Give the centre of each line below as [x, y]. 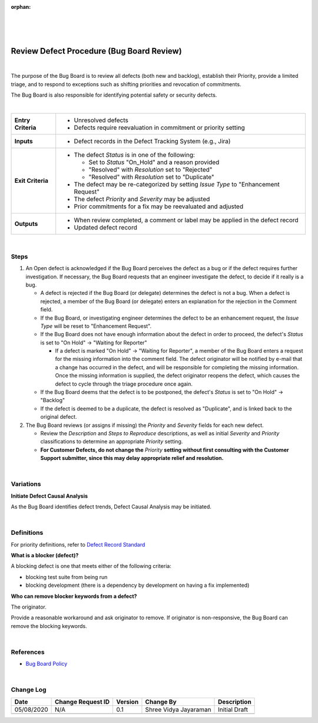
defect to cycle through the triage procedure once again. [124, 384]
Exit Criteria [31, 181]
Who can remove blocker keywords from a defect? [74, 596]
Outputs [26, 224]
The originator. [29, 607]
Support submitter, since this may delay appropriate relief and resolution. [132, 458]
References [28, 652]
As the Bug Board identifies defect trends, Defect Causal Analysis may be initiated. [111, 507]
